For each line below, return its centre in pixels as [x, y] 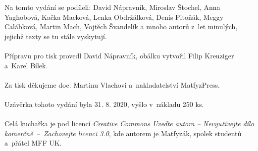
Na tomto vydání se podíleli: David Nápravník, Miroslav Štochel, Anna [112, 7]
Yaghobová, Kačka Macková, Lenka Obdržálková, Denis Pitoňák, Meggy [114, 17]
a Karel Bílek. [26, 65]
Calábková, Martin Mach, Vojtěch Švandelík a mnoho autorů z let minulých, [121, 26]
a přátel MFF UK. [33, 143]
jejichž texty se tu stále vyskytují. [56, 36]
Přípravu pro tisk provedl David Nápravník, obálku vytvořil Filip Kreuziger [119, 55]
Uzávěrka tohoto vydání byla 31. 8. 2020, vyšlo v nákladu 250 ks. [104, 104]
